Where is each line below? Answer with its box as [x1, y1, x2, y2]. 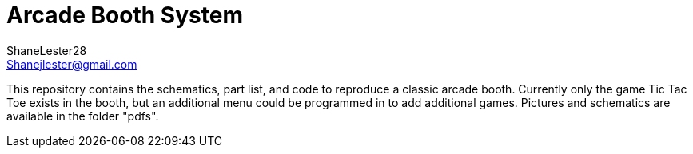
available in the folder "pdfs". [6, 109, 159, 123]
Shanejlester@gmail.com [6, 57, 137, 71]
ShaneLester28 [6, 43, 87, 57]
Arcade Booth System [6, 2, 243, 29]
